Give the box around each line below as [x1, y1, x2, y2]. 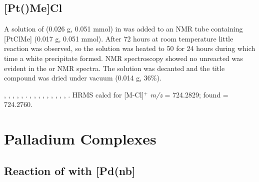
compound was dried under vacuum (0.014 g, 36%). [4, 72, 161, 83]
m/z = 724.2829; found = [150, 89, 228, 99]
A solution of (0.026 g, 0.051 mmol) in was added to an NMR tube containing [4, 23, 243, 34]
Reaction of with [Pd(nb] [4, 162, 135, 178]
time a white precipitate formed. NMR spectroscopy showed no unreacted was [4, 52, 243, 63]
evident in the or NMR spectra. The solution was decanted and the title [4, 62, 225, 73]
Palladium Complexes [4, 128, 156, 149]
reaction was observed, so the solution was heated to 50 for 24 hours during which [4, 43, 255, 53]
